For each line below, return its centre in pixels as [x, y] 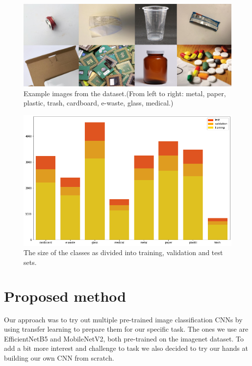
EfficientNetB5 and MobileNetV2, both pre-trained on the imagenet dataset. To [124, 338]
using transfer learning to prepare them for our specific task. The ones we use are [126, 329]
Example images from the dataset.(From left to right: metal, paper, [125, 93]
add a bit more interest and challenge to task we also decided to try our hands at [126, 348]
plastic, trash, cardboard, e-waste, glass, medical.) [99, 103]
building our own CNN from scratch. [59, 357]
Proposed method [65, 296]
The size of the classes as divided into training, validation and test [123, 252]
